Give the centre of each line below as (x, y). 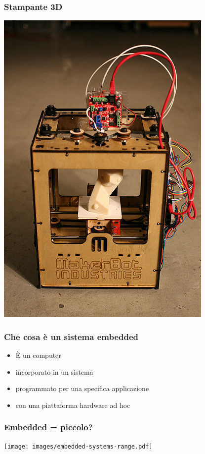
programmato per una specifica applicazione (82, 388)
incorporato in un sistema (54, 371)
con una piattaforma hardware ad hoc (73, 405)
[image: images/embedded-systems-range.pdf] (78, 446)
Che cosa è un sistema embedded (71, 336)
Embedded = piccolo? (48, 427)
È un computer (38, 355)
